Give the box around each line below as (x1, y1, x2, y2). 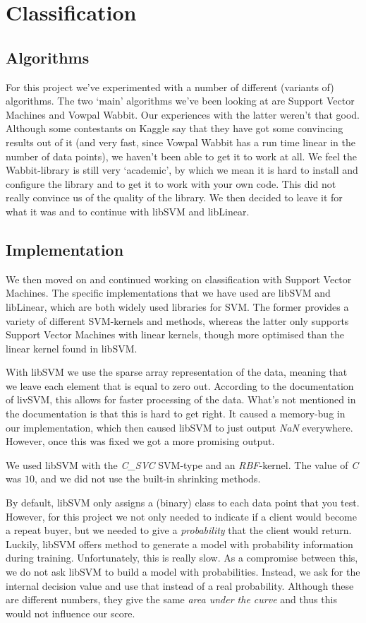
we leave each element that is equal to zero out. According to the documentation (6, 378, 354, 393)
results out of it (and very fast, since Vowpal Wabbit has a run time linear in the (6, 134, 356, 149)
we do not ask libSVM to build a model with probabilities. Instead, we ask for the (6, 564, 360, 578)
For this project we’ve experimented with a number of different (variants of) (6, 79, 334, 94)
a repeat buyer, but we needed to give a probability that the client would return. (6, 523, 352, 538)
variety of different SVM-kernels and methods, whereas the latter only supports (6, 313, 349, 328)
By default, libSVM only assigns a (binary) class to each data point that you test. (6, 495, 360, 510)
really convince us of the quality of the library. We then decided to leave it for (6, 190, 343, 205)
